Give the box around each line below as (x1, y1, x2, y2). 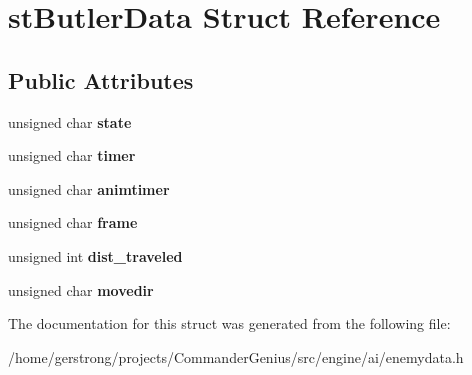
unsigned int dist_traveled (8, 245, 183, 266)
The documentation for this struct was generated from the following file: (8, 313, 451, 334)
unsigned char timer (8, 145, 136, 166)
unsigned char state (8, 111, 132, 132)
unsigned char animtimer (8, 178, 170, 199)
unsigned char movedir (8, 279, 154, 300)
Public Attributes (8, 64, 194, 95)
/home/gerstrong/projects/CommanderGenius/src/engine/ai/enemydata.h (8, 346, 464, 367)
